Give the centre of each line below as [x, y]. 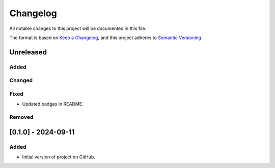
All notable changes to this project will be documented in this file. [78, 28]
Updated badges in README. [53, 104]
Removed [21, 117]
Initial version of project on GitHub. [59, 157]
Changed [21, 80]
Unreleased [28, 52]
